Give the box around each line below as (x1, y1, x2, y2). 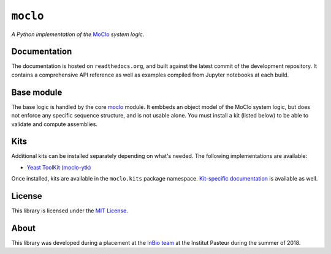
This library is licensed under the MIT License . (11, 207, 128, 214)
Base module (11, 87, 63, 97)
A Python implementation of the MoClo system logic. (11, 31, 145, 38)
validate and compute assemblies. (11, 120, 98, 128)
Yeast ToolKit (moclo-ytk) (26, 163, 91, 171)
